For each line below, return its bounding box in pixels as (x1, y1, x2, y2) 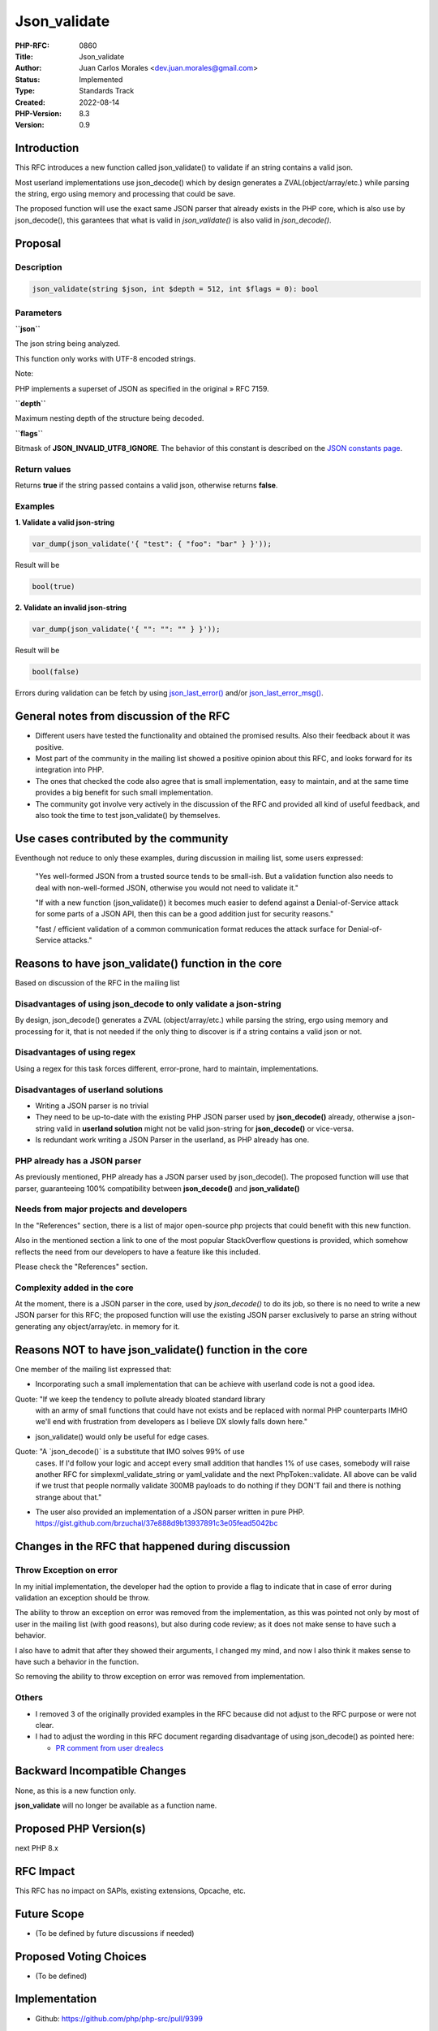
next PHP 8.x (15, 1843, 58, 1852)
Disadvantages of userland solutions (15, 1084, 164, 1095)
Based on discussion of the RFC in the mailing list (15, 978, 180, 988)
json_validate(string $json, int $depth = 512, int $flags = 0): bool (32, 284, 320, 294)
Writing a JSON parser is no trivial (35, 1101, 149, 1111)
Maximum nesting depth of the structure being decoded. (15, 414, 204, 423)
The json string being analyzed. (15, 339, 121, 349)
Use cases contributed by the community (15, 831, 229, 845)
